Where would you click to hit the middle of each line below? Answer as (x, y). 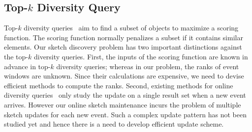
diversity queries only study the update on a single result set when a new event (125, 95)
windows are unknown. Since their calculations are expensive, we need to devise (124, 76)
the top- (16, 56)
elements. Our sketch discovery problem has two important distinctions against (123, 47)
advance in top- (27, 66)
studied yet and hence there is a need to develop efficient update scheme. (114, 124)
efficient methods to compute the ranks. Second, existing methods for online (119, 85)
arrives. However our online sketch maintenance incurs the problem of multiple (123, 104)
